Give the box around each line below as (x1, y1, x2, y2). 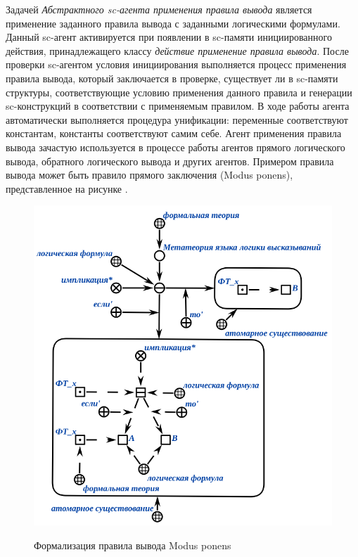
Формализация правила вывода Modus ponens (34, 537, 231, 552)
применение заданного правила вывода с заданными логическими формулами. (6, 15, 340, 30)
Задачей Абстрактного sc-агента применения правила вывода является (6, 2, 312, 16)
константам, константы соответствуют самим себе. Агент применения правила (6, 126, 342, 141)
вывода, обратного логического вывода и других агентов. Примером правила (6, 153, 334, 168)
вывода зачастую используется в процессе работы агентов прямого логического (6, 139, 345, 154)
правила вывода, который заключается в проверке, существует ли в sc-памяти (6, 70, 338, 85)
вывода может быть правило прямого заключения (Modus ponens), (6, 167, 293, 182)
